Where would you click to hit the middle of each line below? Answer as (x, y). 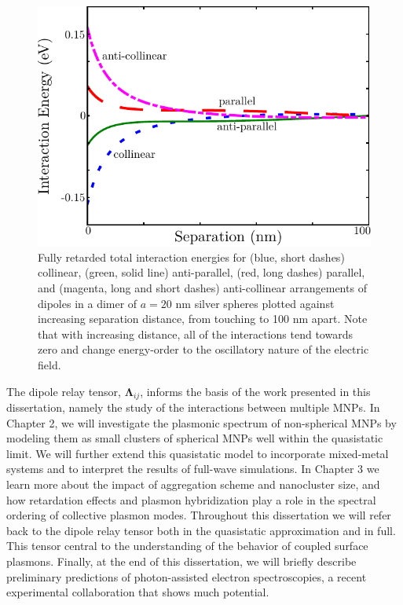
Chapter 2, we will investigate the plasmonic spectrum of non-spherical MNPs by (201, 422)
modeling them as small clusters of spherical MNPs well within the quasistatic (195, 438)
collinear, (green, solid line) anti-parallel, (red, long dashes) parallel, (201, 272)
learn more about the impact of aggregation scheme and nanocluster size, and (193, 484)
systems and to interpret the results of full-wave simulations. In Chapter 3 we (193, 469)
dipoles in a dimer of (88, 303)
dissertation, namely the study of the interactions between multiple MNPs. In (193, 407)
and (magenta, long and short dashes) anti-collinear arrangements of (202, 287)
